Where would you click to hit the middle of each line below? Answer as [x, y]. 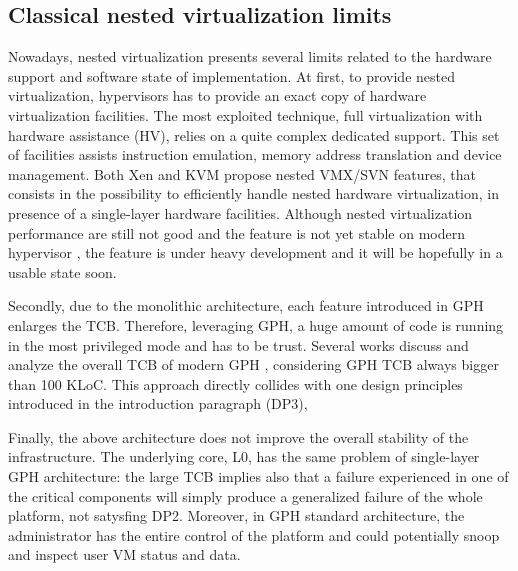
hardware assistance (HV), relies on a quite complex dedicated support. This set [254, 134]
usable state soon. [62, 271]
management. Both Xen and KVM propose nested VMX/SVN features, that [242, 173]
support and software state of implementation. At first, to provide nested [231, 75]
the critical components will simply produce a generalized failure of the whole [245, 495]
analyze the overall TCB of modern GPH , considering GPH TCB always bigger [253, 364]
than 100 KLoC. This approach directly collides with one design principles [235, 383]
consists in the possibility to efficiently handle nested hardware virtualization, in [253, 193]
